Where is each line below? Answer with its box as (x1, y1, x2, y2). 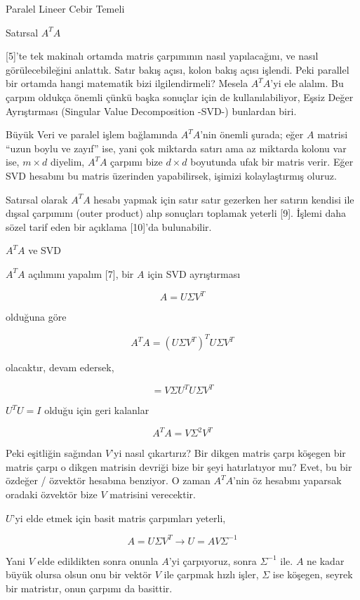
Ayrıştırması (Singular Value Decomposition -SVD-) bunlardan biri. (6, 103, 297, 118)
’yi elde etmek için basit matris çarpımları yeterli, (12, 510, 226, 525)
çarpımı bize (110, 154, 163, 169)
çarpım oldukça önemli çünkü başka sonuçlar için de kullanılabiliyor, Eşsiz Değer (6, 89, 354, 104)
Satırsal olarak (6, 192, 68, 206)
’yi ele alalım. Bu (270, 76, 344, 91)
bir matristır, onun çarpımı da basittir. (6, 580, 173, 595)
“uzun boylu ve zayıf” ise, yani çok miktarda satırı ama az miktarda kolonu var (6, 140, 347, 155)
